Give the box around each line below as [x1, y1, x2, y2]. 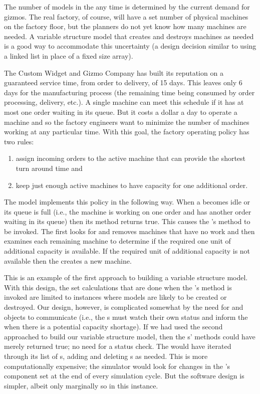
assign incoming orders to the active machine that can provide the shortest [16, 153, 246, 163]
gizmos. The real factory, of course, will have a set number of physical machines [4, 11, 248, 22]
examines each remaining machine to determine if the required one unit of [4, 236, 231, 246]
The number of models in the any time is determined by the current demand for [4, 2, 250, 12]
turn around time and [16, 162, 83, 173]
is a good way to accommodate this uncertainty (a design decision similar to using [4, 41, 256, 51]
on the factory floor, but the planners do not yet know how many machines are [4, 21, 246, 32]
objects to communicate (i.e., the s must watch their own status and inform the [4, 311, 248, 322]
